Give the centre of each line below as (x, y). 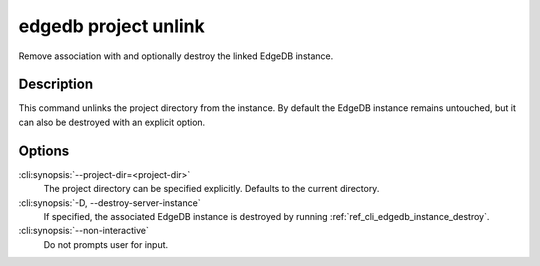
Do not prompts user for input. (106, 244)
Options (44, 150)
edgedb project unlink (111, 26)
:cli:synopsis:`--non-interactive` (83, 231)
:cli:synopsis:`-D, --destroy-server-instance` (109, 202)
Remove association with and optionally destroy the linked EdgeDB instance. (176, 56)
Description (56, 84)
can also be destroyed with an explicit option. (112, 122)
